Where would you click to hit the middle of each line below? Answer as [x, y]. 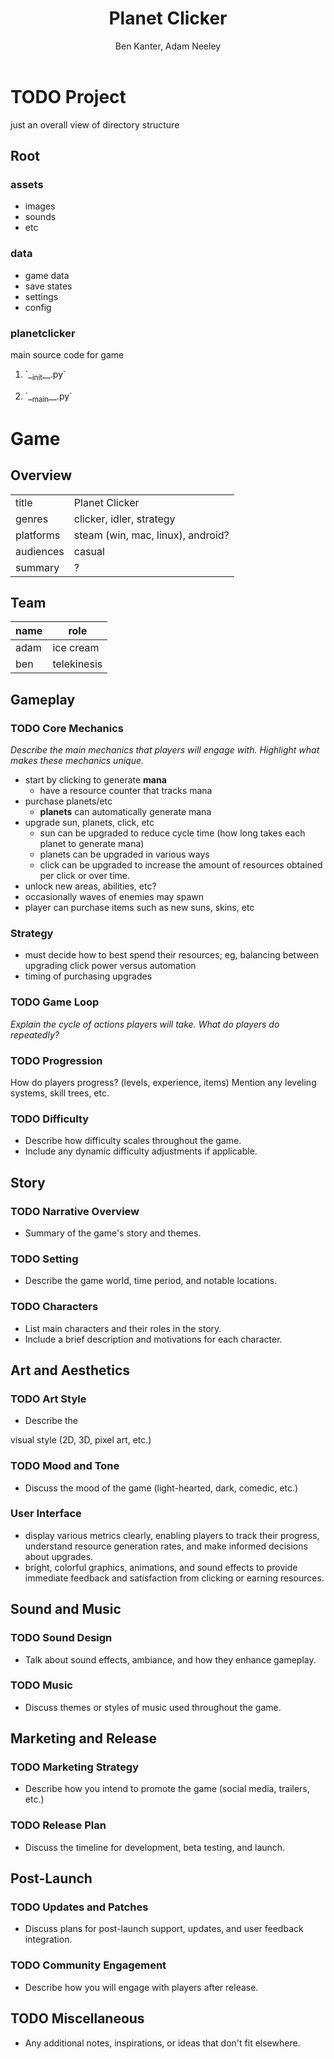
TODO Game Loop [55, 1002]
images [40, 206]
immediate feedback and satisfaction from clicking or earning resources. [174, 1578]
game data [47, 275]
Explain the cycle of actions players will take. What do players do [145, 1024]
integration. [48, 1939]
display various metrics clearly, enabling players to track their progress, [172, 1535]
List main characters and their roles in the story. [123, 1328]
